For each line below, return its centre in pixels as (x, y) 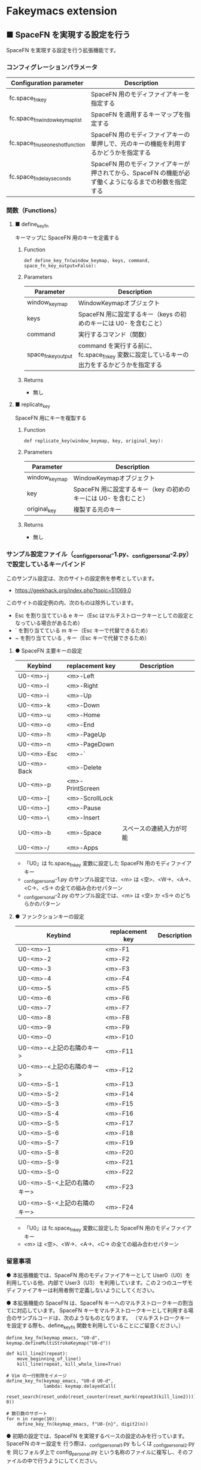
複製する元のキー (97, 510)
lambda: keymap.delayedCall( (80, 1387)
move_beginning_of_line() (49, 1359)
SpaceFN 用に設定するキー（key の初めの (132, 489)
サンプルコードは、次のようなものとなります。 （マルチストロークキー (103, 1318)
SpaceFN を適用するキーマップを (138, 115)
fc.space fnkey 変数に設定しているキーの (134, 356)
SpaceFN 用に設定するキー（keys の (129, 314)
